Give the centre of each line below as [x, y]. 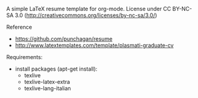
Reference [19, 27]
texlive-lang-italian [47, 88]
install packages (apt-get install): [56, 69]
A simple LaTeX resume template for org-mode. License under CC [89, 9]
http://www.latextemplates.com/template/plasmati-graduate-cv [94, 45]
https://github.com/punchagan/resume [64, 39]
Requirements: [24, 57]
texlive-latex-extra [47, 82]
